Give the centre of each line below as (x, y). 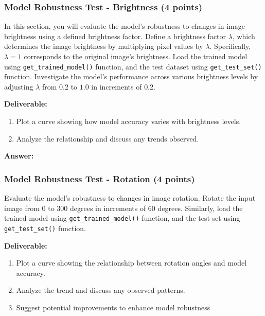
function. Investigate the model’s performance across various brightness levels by (131, 76)
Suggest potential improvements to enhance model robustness (113, 307)
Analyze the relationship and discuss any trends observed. (108, 138)
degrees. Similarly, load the (200, 208)
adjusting (19, 86)
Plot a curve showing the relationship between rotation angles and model (131, 263)
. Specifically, (230, 46)
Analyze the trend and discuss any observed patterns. (101, 290)
